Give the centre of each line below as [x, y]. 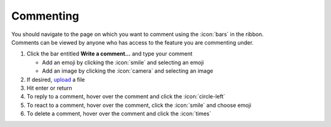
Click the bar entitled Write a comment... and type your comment [110, 54]
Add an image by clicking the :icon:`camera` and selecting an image [128, 71]
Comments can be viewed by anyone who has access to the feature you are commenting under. [132, 42]
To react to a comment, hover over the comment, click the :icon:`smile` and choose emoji [139, 105]
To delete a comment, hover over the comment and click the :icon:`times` [119, 114]
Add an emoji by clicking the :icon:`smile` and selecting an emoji [123, 62]
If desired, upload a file [56, 79]
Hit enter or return [49, 88]
